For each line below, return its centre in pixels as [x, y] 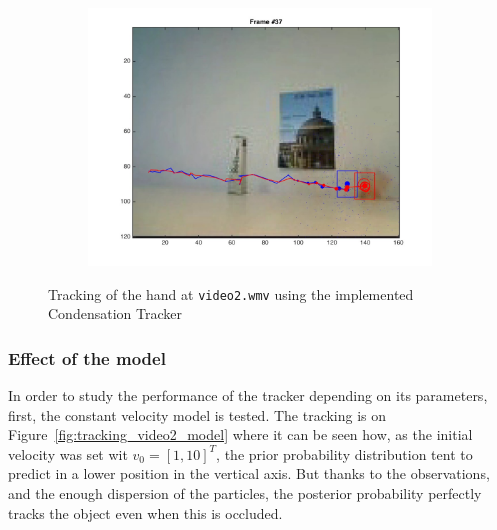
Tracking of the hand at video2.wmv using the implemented [231, 293]
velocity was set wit [68, 453]
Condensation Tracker [115, 313]
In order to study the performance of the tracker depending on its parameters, [248, 395]
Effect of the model [87, 357]
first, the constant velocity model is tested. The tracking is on [197, 414]
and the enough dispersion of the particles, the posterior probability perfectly [245, 493]
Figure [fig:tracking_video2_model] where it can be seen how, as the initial [240, 434]
